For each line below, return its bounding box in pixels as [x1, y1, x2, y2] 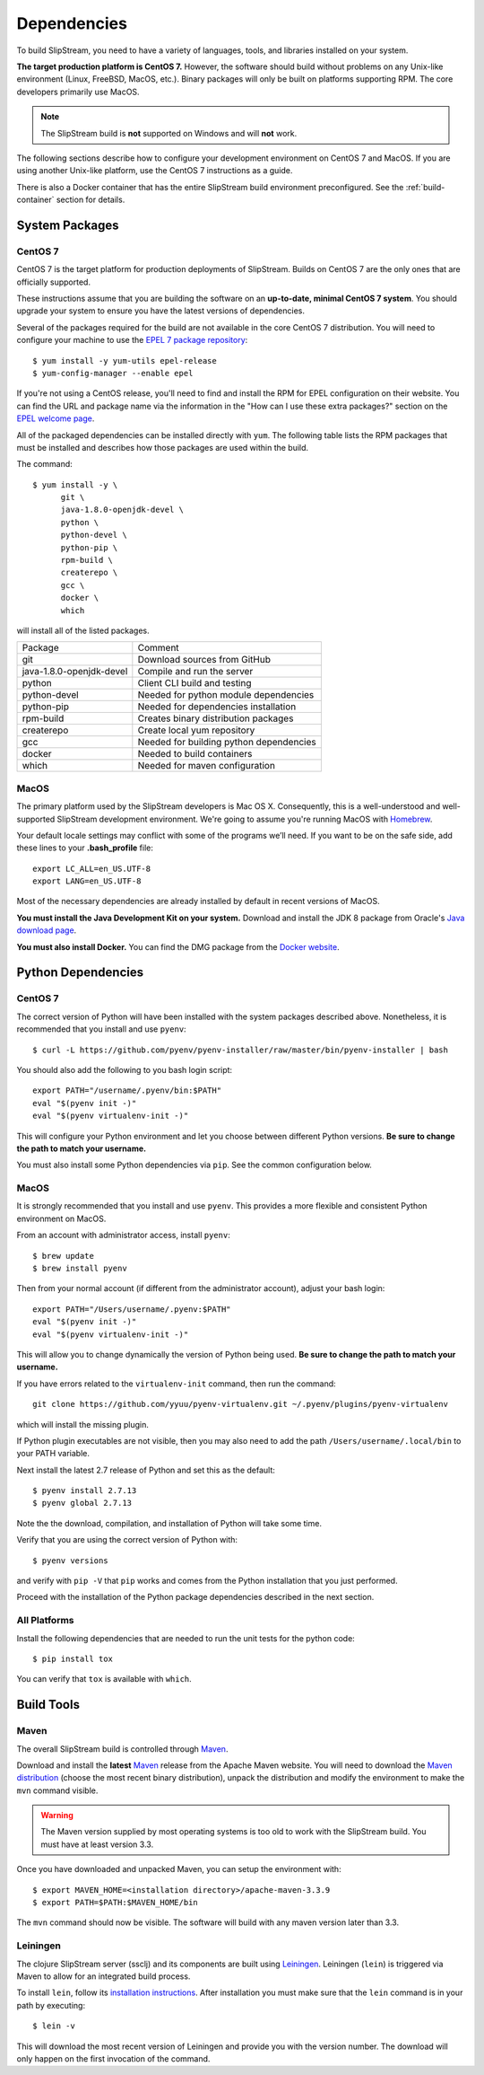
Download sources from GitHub [137, 654, 271, 666]
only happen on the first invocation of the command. [16, 2053, 211, 2064]
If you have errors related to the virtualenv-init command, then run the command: [16, 1378, 336, 1389]
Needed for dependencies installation [137, 700, 297, 713]
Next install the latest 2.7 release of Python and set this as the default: [16, 1464, 275, 1475]
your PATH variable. [16, 1448, 90, 1459]
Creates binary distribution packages [137, 712, 294, 725]
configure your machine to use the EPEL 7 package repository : [16, 335, 248, 346]
